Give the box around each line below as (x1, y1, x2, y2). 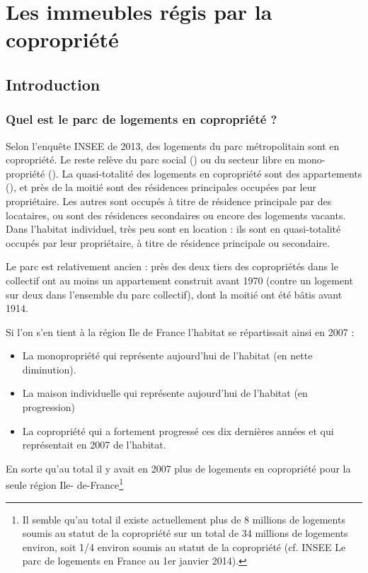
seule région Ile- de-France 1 (6, 475, 124, 492)
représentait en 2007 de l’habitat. (22, 437, 166, 452)
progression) (22, 400, 75, 415)
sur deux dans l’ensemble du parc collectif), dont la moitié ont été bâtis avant (6, 286, 343, 301)
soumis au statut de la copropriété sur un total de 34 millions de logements (22, 526, 348, 540)
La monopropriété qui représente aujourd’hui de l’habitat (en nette (22, 348, 313, 363)
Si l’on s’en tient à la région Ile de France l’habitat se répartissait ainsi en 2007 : (6, 324, 355, 339)
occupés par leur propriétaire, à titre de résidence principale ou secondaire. (6, 235, 330, 250)
